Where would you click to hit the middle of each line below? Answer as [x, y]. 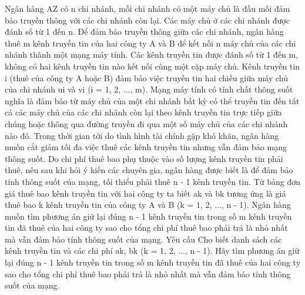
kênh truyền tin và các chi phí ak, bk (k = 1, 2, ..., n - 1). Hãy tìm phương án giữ [152, 251]
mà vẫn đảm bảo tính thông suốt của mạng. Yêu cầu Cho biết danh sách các [143, 239]
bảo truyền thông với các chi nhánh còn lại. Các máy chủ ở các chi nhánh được [147, 20]
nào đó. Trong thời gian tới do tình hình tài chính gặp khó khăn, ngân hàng [142, 135]
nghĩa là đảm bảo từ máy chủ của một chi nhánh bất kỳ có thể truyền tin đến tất [152, 100]
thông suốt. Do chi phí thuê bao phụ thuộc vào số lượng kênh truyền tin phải [144, 158]
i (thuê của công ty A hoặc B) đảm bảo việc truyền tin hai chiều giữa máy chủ [147, 77]
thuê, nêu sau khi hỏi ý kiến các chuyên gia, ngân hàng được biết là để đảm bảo [149, 170]
